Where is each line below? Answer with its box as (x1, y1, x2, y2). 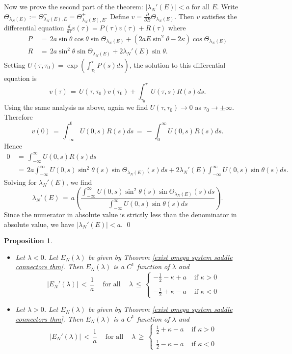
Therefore (4, 111, 33, 122)
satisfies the (202, 11, 237, 21)
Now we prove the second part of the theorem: (4, 1, 143, 11)
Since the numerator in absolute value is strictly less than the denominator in (4, 209, 237, 220)
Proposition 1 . (4, 235, 53, 246)
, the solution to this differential (129, 59, 226, 70)
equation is (4, 73, 37, 83)
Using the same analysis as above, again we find (4, 102, 148, 112)
